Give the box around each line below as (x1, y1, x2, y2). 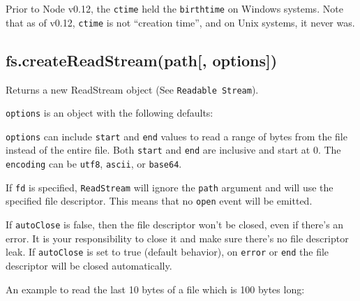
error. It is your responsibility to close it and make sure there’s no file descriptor (6, 230, 349, 245)
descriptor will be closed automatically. (6, 258, 172, 273)
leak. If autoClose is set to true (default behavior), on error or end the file (6, 244, 329, 259)
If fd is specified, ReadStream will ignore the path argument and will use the (6, 179, 333, 194)
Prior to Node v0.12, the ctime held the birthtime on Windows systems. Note (6, 1, 343, 15)
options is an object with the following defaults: (6, 105, 213, 120)
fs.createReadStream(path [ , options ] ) (6, 49, 278, 71)
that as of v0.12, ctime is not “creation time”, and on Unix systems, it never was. (6, 15, 355, 29)
